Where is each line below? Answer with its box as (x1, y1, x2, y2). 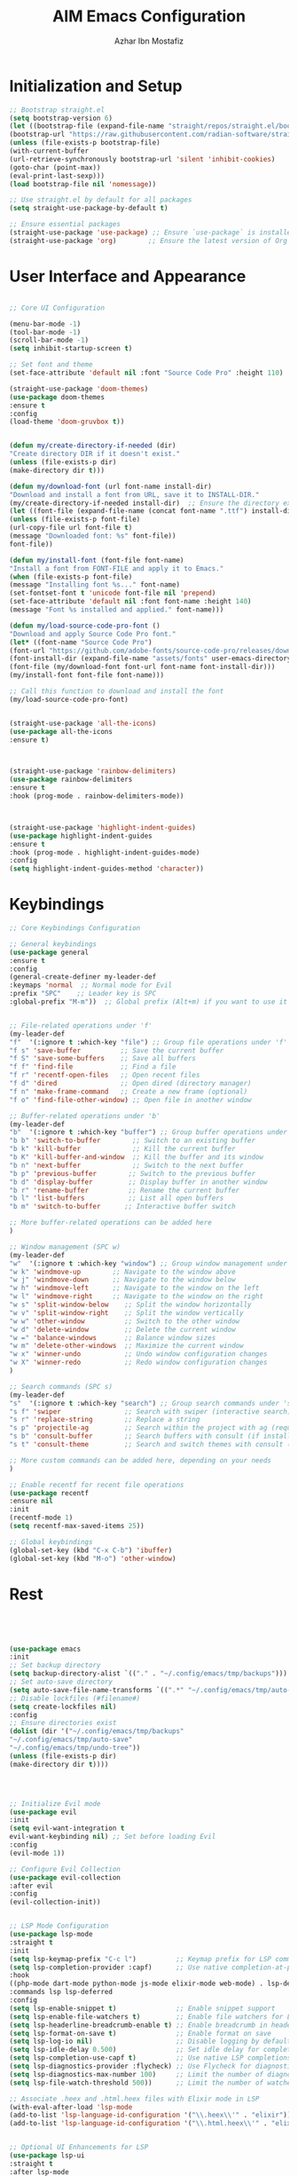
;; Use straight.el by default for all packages (9, 195, 192, 205)
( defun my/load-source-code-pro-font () (9, 621, 161, 630)
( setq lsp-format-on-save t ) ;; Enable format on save (9, 2029, 272, 2038)
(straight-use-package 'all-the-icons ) (9, 719, 157, 728)
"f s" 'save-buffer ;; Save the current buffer (9, 1045, 224, 1055)
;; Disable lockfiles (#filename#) (9, 1693, 141, 1703)
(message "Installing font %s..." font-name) (9, 580, 180, 589)
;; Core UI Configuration (9, 304, 105, 312)
